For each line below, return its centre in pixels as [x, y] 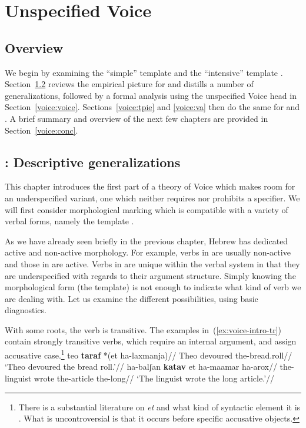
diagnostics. [26, 310]
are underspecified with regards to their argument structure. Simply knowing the [150, 275]
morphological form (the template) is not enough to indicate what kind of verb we [153, 287]
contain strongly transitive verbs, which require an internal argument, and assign [151, 341]
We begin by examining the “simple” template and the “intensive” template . [144, 72]
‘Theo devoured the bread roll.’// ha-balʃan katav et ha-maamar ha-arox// [141, 366]
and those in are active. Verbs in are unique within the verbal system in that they [152, 263]
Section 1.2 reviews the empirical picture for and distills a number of [129, 84]
